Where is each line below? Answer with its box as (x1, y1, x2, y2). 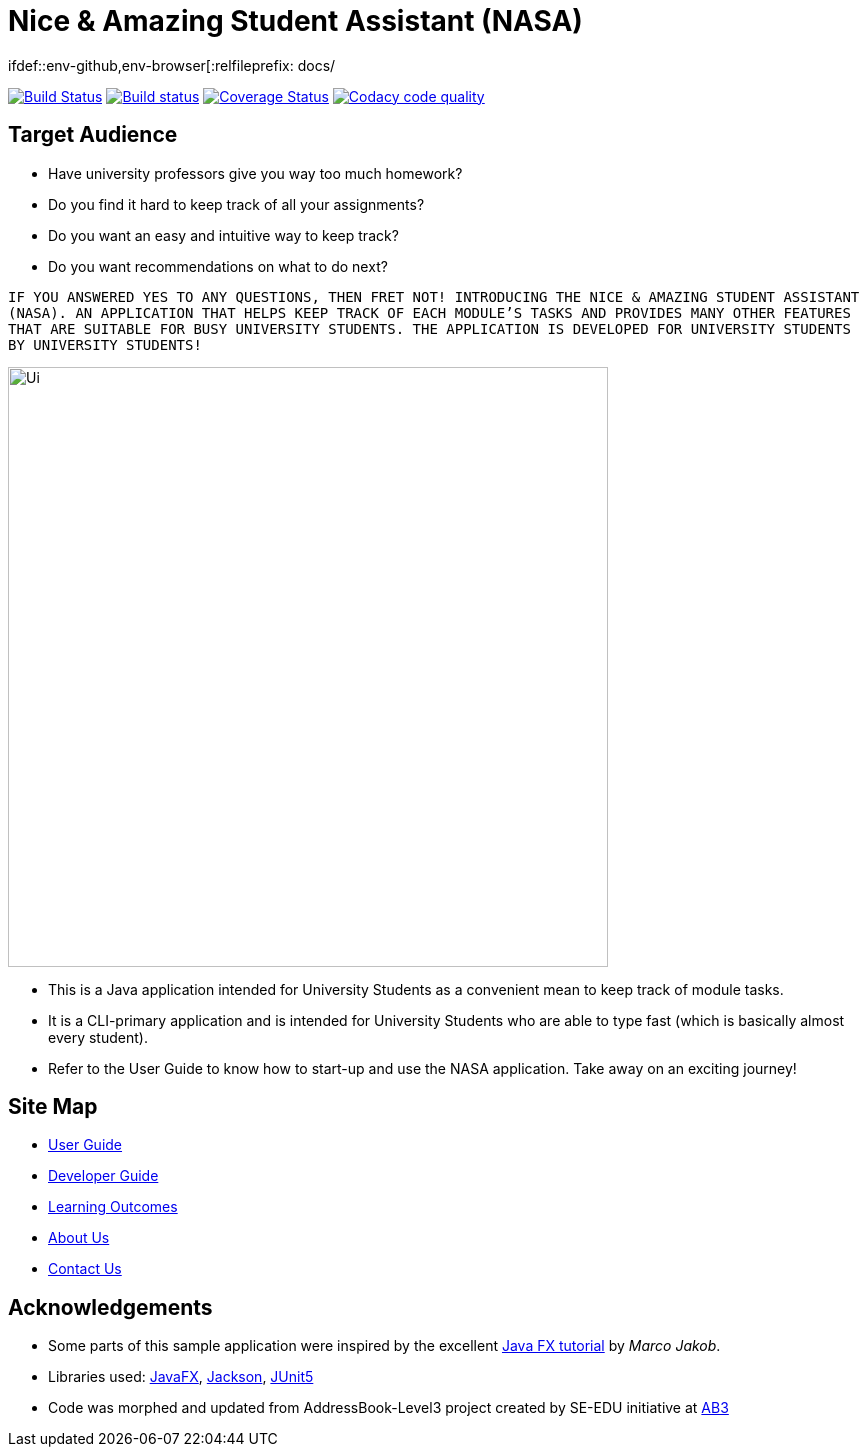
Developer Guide (48, 1167, 159, 1185)
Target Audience (8, 122, 178, 148)
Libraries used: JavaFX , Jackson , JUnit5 (48, 1368, 314, 1386)
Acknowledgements (8, 1294, 213, 1320)
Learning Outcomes (48, 1198, 178, 1216)
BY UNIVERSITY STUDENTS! (8, 336, 202, 353)
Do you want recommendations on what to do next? (48, 257, 388, 275)
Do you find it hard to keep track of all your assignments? (48, 195, 425, 213)
